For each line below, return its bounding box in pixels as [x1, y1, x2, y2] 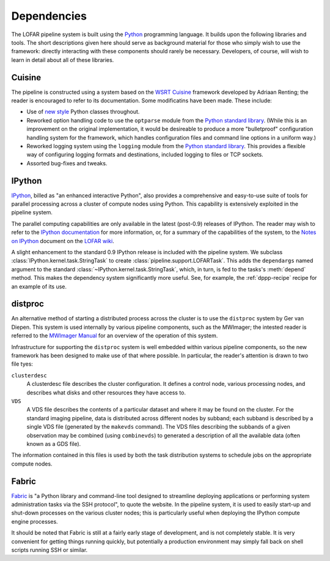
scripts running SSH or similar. [11, 546, 88, 554]
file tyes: [11, 360, 34, 367]
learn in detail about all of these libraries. [11, 56, 114, 64]
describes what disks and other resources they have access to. [26, 389, 186, 396]
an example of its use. [11, 282, 67, 290]
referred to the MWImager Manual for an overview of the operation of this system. [11, 332, 218, 339]
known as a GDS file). [26, 440, 81, 447]
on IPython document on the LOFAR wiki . [11, 237, 114, 244]
